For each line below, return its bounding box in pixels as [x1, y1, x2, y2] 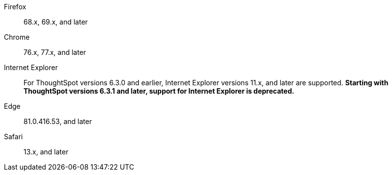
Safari [4, 132, 23, 141]
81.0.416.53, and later [24, 117, 92, 125]
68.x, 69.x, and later [24, 18, 88, 26]
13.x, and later [24, 148, 69, 156]
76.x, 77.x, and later [24, 48, 86, 56]
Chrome [4, 33, 30, 41]
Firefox [4, 2, 26, 11]
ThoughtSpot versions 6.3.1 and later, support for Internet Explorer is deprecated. [24, 87, 294, 95]
